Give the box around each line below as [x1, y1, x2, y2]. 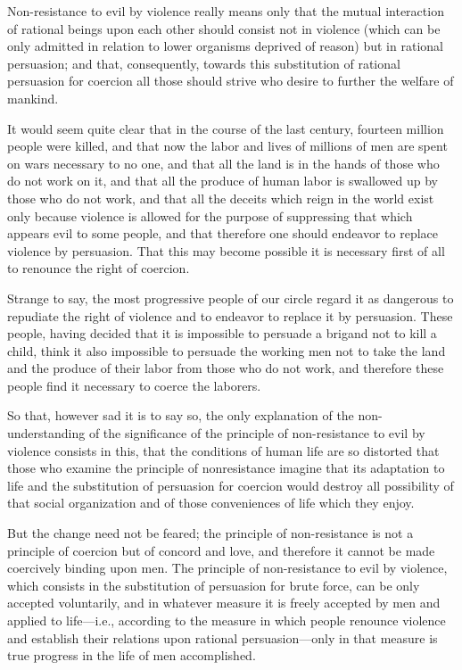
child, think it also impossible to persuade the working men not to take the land [7, 341, 446, 360]
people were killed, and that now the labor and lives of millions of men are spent [7, 136, 448, 155]
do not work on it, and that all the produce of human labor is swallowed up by [7, 171, 438, 190]
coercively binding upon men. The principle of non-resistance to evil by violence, [7, 558, 448, 577]
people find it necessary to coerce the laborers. [7, 376, 261, 394]
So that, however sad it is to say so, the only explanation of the [7, 406, 354, 425]
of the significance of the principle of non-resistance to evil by [88, 424, 425, 443]
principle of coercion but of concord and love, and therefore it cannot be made [7, 541, 435, 559]
